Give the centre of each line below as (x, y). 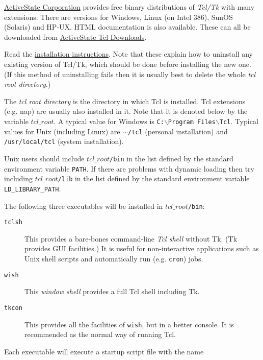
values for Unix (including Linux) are (62, 131)
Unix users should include (44, 158)
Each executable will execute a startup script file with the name (104, 351)
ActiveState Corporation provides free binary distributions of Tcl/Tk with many (129, 7)
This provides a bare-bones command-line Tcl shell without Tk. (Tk (131, 238)
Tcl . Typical (239, 121)
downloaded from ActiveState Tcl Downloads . (75, 37)
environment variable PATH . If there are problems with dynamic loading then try (129, 168)
